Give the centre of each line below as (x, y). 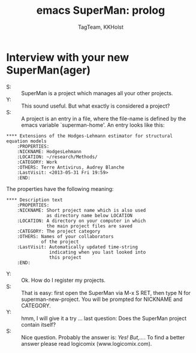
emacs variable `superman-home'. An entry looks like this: (93, 125)
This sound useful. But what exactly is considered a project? (96, 106)
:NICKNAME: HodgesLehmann (49, 151)
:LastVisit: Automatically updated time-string (77, 247)
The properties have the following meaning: (60, 188)
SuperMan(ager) (49, 70)
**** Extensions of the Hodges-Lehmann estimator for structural (89, 136)
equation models (26, 141)
